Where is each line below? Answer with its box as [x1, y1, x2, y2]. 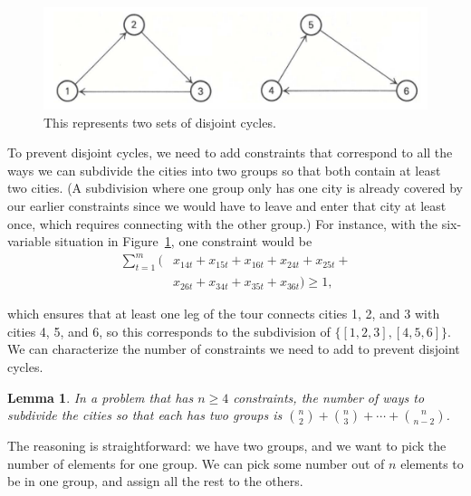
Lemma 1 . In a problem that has [7, 387, 194, 406]
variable [7, 232, 51, 251]
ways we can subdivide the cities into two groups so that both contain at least [7, 160, 441, 179]
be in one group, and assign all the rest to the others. [7, 472, 303, 491]
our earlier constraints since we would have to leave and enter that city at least [7, 196, 447, 215]
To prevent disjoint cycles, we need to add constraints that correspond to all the [7, 143, 453, 162]
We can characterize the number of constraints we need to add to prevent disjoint [7, 339, 460, 358]
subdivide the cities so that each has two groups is [7, 405, 283, 424]
